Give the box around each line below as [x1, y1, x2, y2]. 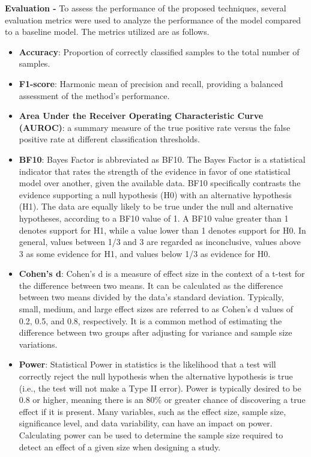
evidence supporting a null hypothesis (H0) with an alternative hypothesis [19, 188, 292, 201]
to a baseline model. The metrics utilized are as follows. [5, 25, 210, 38]
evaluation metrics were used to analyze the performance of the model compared [5, 13, 301, 26]
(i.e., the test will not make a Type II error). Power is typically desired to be [19, 381, 301, 394]
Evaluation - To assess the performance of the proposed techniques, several [5, 2, 286, 14]
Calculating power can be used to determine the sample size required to [19, 429, 283, 441]
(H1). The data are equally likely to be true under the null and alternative [19, 200, 293, 213]
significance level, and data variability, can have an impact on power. [19, 417, 273, 429]
